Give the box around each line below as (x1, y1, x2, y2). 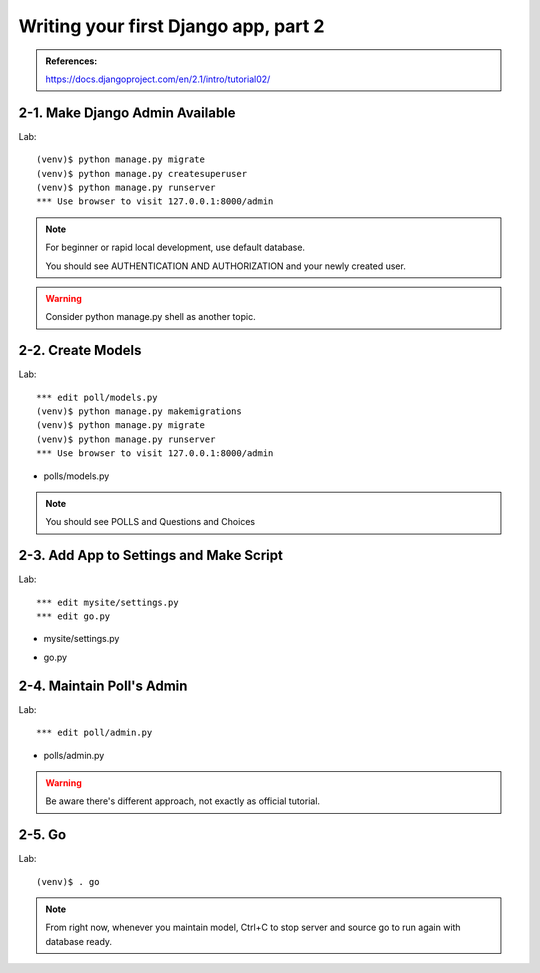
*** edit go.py (36, 611, 111, 622)
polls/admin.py (43, 749, 105, 761)
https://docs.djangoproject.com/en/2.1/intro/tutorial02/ (45, 73, 271, 85)
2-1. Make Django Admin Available (18, 104, 236, 121)
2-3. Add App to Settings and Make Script (18, 547, 284, 564)
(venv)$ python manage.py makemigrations (36, 406, 242, 417)
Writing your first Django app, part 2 (18, 15, 325, 37)
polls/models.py (43, 470, 110, 482)
